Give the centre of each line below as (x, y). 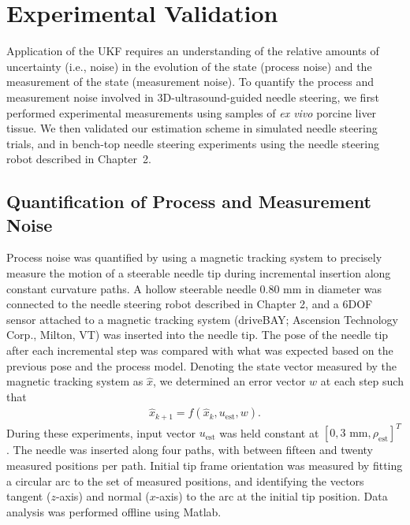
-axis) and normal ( (102, 496)
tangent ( (29, 496)
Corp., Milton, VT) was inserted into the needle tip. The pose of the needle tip (198, 335)
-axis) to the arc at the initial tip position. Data (272, 496)
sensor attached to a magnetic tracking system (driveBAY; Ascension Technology (202, 319)
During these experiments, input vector (101, 432)
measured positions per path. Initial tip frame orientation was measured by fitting (205, 465)
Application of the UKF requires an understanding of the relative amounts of (193, 51)
